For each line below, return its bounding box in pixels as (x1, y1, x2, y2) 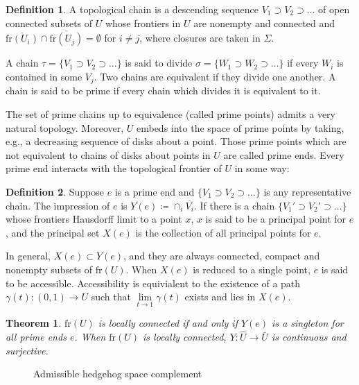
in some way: (234, 161, 290, 176)
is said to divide (125, 55, 193, 70)
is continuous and (271, 330, 347, 344)
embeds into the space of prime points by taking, (136, 120, 344, 135)
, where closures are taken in (139, 31, 261, 45)
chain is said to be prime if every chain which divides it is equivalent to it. (6, 83, 321, 98)
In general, (6, 248, 51, 263)
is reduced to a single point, (193, 262, 310, 276)
